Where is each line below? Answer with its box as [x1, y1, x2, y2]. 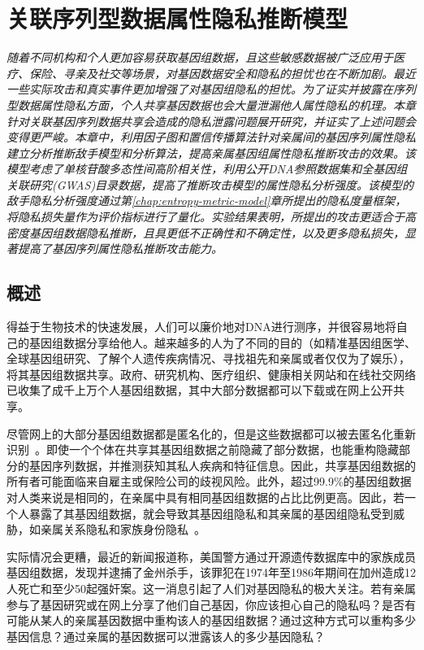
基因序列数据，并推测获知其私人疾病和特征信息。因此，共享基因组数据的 [28, 456, 416, 473]
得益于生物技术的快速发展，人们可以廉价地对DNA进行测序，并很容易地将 [6, 318, 396, 335]
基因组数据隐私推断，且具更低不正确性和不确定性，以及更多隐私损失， [28, 224, 405, 241]
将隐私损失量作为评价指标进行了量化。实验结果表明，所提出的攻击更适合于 [6, 208, 405, 225]
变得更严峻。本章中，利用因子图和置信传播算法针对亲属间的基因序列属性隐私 [6, 129, 416, 146]
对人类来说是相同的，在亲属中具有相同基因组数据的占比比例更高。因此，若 [6, 488, 405, 505]
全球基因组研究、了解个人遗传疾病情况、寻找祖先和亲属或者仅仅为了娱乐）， [6, 350, 410, 367]
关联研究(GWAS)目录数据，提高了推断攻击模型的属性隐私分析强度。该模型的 [6, 176, 414, 193]
